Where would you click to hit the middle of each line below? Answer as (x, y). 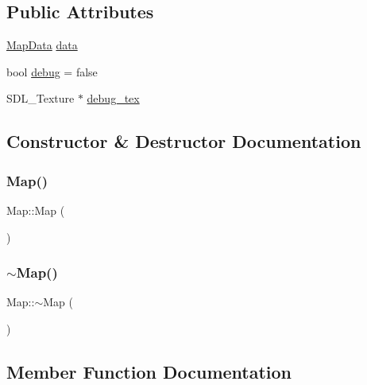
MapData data (42, 45)
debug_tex (113, 98)
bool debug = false (52, 71)
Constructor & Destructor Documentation (184, 141)
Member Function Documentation (149, 371)
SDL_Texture (41, 98)
